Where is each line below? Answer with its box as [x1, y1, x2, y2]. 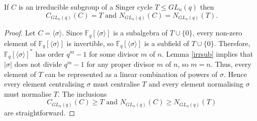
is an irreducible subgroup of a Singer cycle [18, 2, 153, 12]
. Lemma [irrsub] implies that [162, 48, 253, 59]
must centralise [93, 78, 140, 89]
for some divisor [89, 48, 139, 59]
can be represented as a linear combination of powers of [45, 68, 217, 79]
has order [35, 48, 64, 59]
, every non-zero [192, 27, 242, 38]
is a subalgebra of [113, 27, 168, 38]
